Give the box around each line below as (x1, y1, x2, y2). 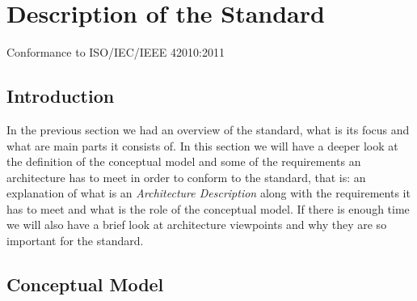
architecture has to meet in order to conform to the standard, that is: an (6, 168, 366, 185)
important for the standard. (6, 232, 144, 249)
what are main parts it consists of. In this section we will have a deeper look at (6, 137, 398, 154)
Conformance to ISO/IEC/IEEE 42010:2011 (6, 44, 225, 61)
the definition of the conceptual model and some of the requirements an (6, 153, 361, 170)
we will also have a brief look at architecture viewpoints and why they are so (6, 216, 387, 233)
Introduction (6, 83, 115, 108)
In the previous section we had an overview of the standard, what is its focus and (6, 121, 410, 138)
